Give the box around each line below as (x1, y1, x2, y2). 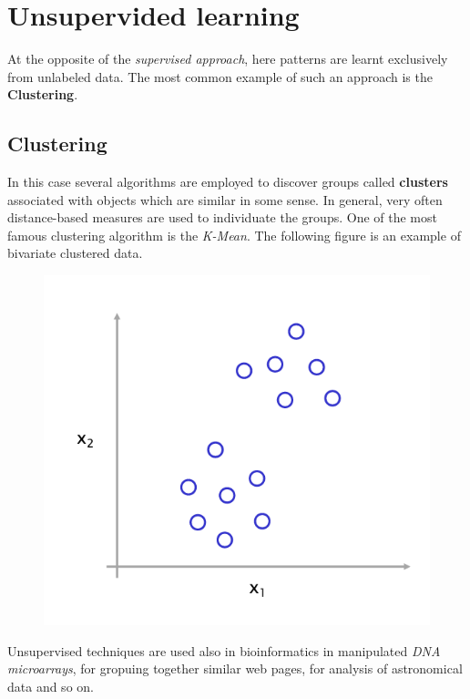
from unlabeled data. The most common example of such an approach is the (7, 67, 433, 86)
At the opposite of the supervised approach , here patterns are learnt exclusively (7, 49, 448, 68)
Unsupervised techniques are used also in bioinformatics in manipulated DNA (7, 641, 441, 660)
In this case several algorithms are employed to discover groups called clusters (7, 172, 448, 191)
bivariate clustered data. (7, 243, 143, 262)
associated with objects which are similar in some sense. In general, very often (7, 190, 443, 209)
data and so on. (7, 677, 94, 696)
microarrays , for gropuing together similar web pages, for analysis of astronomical (7, 659, 463, 678)
